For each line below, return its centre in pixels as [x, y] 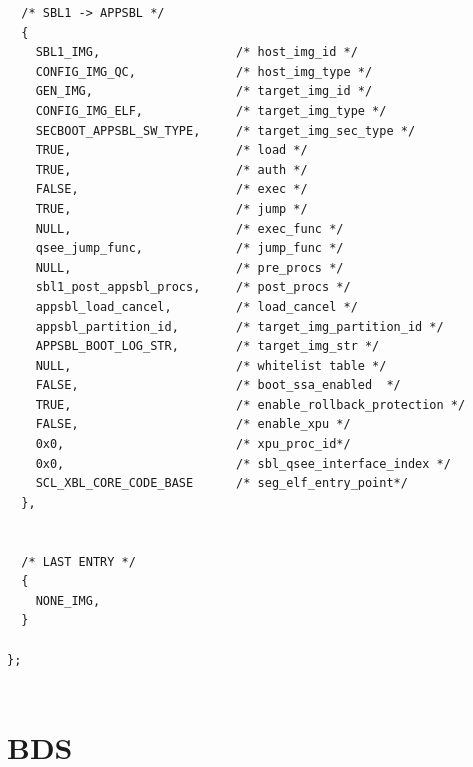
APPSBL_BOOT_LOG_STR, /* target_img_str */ [207, 346]
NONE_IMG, [68, 600]
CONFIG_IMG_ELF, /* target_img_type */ [211, 110]
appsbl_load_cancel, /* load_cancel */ [196, 306]
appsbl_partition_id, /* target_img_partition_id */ [239, 326]
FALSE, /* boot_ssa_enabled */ [218, 385]
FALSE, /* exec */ [171, 189]
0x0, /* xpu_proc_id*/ [193, 444]
